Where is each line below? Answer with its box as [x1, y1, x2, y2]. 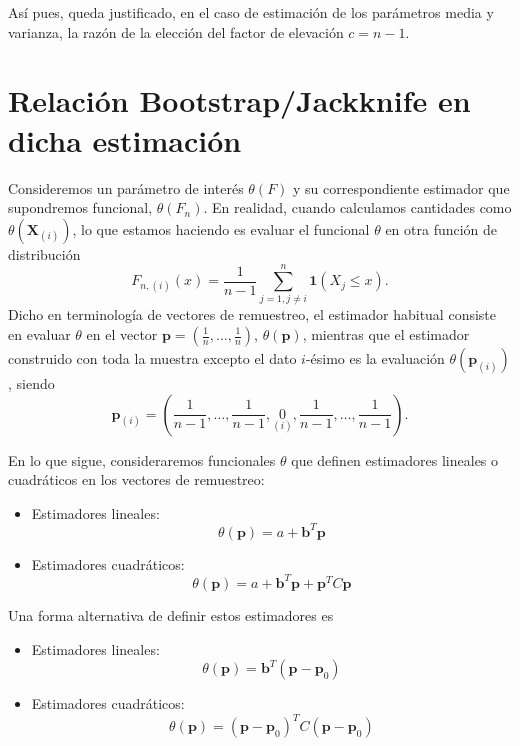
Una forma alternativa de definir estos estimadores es [8, 604, 334, 625]
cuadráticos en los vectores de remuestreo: [8, 469, 265, 490]
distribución [8, 243, 81, 264]
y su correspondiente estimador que [293, 177, 510, 198]
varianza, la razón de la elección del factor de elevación [8, 21, 344, 42]
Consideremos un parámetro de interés [8, 177, 244, 198]
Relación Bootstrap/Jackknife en [8, 80, 471, 121]
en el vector [86, 324, 158, 344]
